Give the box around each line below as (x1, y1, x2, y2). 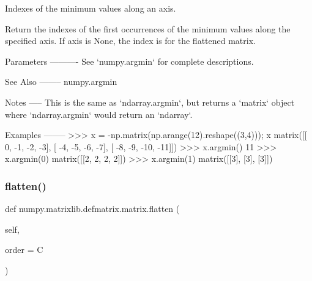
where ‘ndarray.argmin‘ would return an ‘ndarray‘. (5, 108, 193, 120)
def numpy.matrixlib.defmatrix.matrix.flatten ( (5, 202, 180, 215)
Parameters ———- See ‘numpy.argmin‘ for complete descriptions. (5, 54, 254, 67)
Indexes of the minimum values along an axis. (5, 2, 176, 14)
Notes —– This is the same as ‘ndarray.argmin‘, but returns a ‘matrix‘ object (5, 95, 295, 108)
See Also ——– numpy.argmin (5, 75, 117, 88)
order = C (5, 243, 43, 256)
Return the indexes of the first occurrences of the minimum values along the (5, 22, 291, 35)
